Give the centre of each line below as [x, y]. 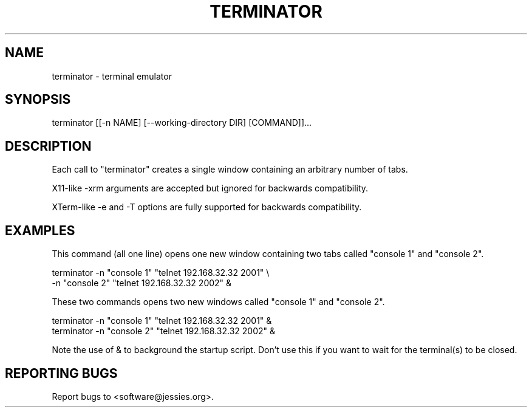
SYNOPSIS [38, 100]
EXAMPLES [40, 230]
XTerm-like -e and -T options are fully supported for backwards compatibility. [207, 207]
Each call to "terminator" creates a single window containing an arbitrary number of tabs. [230, 170]
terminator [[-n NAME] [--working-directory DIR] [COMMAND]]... [182, 123]
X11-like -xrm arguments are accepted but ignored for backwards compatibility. [210, 188]
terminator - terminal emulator [112, 76]
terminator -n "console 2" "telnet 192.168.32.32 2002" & [163, 331]
